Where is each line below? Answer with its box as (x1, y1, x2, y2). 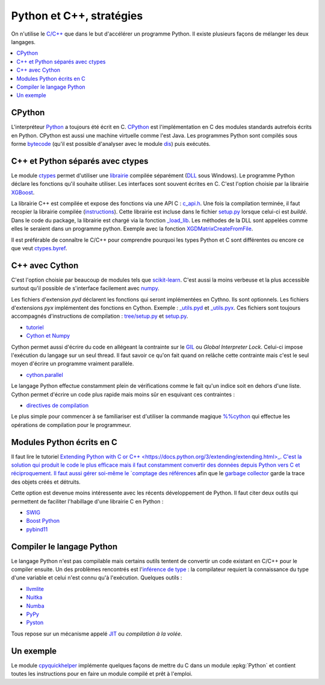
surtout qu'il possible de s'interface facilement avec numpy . (11, 285, 159, 292)
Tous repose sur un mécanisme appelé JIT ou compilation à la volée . (11, 630, 183, 637)
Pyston (26, 619, 44, 627)
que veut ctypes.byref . (11, 245, 67, 251)
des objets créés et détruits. (11, 478, 81, 485)
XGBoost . (11, 189, 35, 196)
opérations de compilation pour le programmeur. (11, 421, 132, 428)
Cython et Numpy (26, 332, 70, 339)
